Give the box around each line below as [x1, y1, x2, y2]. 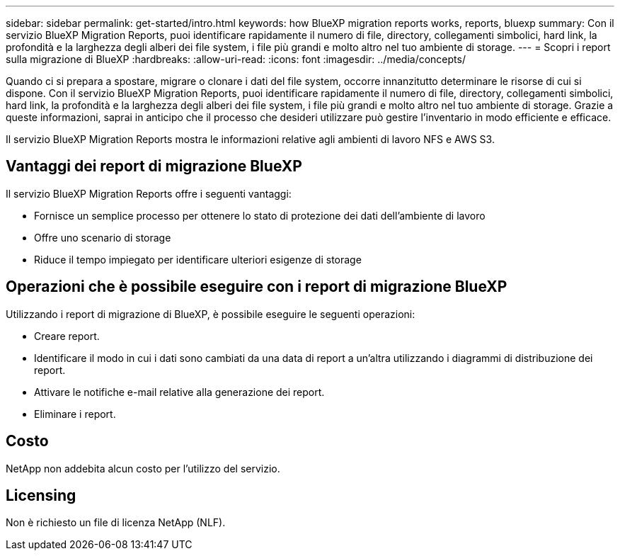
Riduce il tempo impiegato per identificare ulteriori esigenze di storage [34, 253, 362, 266]
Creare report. [34, 329, 100, 342]
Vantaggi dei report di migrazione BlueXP [6, 157, 302, 176]
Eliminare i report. [34, 407, 116, 420]
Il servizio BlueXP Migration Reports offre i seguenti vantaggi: [6, 187, 292, 200]
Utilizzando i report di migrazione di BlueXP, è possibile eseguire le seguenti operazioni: [6, 307, 415, 320]
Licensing [6, 486, 76, 504]
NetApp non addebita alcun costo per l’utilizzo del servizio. [6, 462, 280, 475]
